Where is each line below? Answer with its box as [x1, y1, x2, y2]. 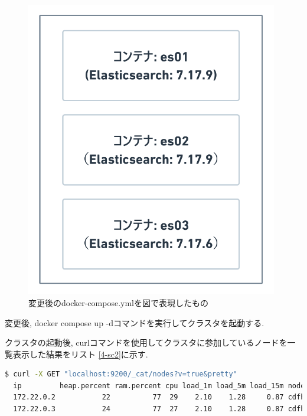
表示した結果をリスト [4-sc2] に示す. [12, 347, 148, 360]
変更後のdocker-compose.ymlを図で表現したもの [28, 296, 208, 308]
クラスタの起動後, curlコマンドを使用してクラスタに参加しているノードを [5, 336, 288, 349]
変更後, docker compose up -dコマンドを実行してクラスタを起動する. [5, 316, 264, 329]
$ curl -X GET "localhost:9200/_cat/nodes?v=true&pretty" [5, 370, 237, 379]
